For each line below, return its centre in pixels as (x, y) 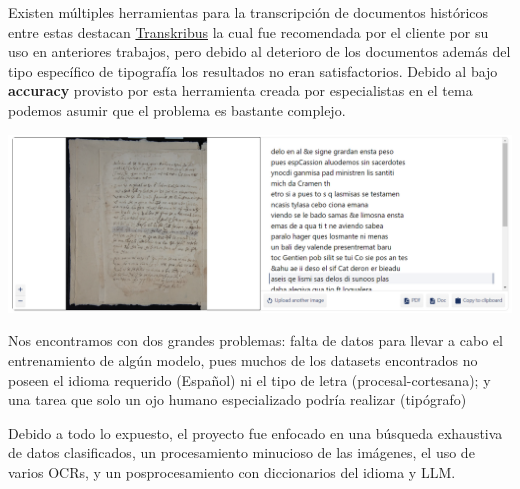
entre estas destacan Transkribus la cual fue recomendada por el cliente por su (248, 31)
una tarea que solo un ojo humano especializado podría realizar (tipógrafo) (237, 399)
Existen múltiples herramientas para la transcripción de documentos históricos (248, 12)
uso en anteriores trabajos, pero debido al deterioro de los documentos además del (259, 51)
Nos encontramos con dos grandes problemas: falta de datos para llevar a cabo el (255, 340)
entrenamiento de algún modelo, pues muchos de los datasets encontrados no (243, 359)
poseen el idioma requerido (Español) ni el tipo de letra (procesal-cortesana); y (249, 379)
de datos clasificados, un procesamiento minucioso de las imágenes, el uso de (241, 452)
